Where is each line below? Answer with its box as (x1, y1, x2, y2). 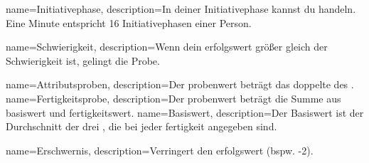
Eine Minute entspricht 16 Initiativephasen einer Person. (6, 15, 252, 30)
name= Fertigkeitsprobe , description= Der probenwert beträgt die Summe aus (6, 90, 341, 105)
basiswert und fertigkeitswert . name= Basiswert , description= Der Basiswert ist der (6, 105, 364, 120)
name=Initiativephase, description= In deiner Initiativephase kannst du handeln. (6, 1, 356, 16)
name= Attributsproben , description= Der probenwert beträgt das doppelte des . (6, 77, 354, 92)
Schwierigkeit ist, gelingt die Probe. (6, 53, 160, 68)
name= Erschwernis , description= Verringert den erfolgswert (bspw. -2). (6, 142, 314, 157)
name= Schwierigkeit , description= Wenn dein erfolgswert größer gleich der (6, 39, 328, 54)
